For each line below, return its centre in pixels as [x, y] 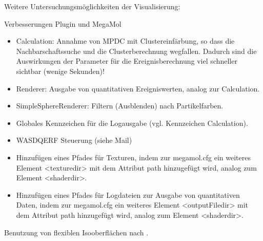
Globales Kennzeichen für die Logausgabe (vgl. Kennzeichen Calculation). [132, 123]
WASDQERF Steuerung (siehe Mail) [74, 140]
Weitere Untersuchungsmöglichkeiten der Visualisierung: [92, 6]
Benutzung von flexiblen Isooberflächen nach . [76, 232]
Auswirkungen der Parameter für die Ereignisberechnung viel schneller [127, 61]
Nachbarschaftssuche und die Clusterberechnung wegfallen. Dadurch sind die [136, 51]
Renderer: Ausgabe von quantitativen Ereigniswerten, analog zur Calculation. [138, 88]
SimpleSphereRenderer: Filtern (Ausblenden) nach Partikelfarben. [120, 106]
